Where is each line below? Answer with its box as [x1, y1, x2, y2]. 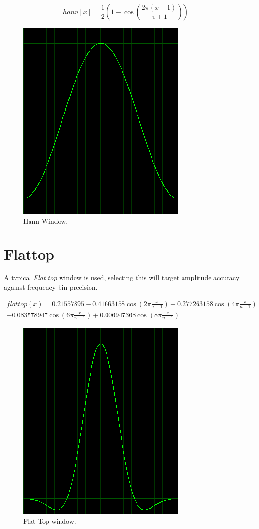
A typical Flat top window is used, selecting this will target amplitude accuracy [4, 272, 240, 282]
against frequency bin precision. [4, 281, 98, 292]
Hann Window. [23, 215, 68, 226]
